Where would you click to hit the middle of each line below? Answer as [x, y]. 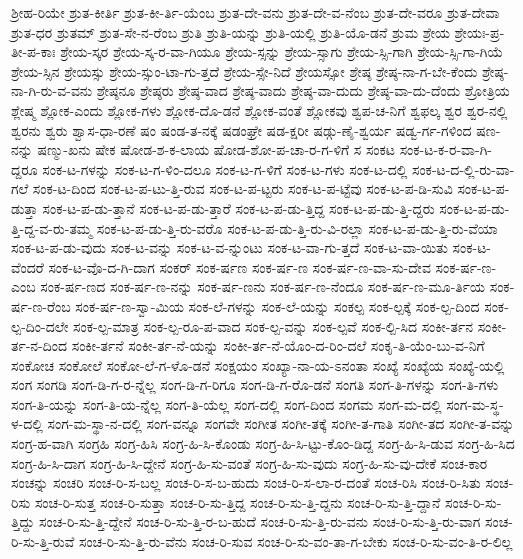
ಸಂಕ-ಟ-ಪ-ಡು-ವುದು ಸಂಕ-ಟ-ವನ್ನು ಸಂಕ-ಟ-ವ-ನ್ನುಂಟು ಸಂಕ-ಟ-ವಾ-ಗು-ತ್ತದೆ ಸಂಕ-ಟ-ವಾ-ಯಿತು [229, 247]
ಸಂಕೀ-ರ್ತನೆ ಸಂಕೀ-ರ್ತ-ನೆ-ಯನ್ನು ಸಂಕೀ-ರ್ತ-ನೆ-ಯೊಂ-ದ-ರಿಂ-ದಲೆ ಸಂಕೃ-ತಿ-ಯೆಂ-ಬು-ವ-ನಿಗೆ [278, 345]
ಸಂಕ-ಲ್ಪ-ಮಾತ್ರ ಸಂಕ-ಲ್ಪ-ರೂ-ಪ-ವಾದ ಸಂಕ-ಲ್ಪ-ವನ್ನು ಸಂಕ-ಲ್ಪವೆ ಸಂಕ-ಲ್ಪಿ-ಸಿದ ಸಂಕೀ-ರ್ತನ [273, 325]
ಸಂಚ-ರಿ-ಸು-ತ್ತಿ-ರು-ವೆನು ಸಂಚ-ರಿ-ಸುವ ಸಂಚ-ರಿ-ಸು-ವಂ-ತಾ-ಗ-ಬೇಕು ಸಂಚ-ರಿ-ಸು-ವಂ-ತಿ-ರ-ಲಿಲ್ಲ [295, 541]
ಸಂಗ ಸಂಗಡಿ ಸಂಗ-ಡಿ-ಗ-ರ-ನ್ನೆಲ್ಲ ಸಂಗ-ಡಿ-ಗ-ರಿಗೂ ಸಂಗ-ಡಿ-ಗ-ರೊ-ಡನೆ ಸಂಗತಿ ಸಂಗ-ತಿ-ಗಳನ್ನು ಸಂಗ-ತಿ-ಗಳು [255, 384]
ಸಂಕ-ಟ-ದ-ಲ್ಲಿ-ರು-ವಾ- [463, 168]
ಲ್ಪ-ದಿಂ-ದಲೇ [40, 325]
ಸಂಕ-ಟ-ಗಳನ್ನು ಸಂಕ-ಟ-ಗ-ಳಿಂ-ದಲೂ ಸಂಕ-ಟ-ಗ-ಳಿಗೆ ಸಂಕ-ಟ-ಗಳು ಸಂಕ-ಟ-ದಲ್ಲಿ [225, 168]
